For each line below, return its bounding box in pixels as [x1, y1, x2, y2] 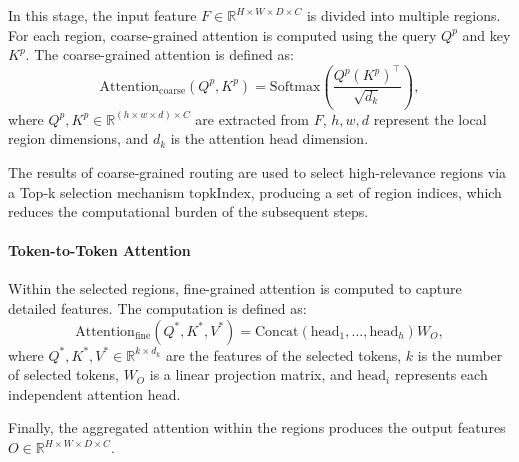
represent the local [373, 108, 487, 129]
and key [462, 24, 511, 45]
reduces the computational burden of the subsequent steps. [8, 201, 369, 222]
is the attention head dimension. [170, 128, 369, 149]
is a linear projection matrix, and [149, 364, 353, 385]
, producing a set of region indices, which [250, 181, 502, 202]
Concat [254, 324, 299, 339]
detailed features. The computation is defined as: [8, 298, 307, 319]
